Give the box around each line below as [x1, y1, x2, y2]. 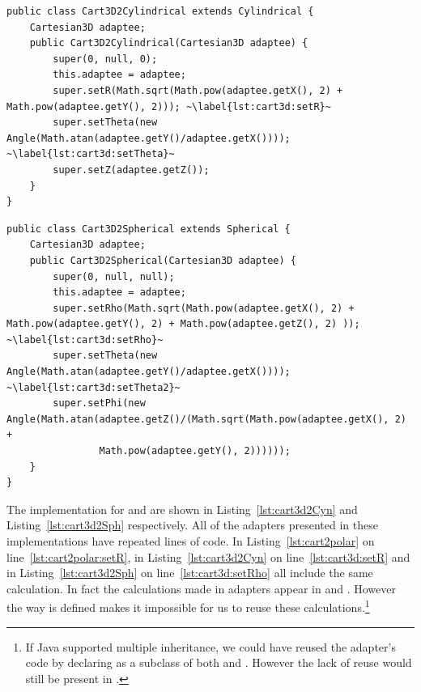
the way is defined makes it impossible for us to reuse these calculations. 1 [6, 596, 370, 616]
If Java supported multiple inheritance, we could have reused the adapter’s [25, 638, 396, 655]
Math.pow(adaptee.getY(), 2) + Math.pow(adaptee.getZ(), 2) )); [6, 318, 360, 330]
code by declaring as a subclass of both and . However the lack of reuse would [25, 654, 412, 671]
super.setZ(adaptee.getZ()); [53, 163, 210, 176]
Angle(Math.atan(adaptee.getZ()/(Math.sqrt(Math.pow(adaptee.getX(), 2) [6, 413, 406, 425]
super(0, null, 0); [53, 53, 158, 65]
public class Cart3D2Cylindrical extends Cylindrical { [6, 6, 314, 17]
